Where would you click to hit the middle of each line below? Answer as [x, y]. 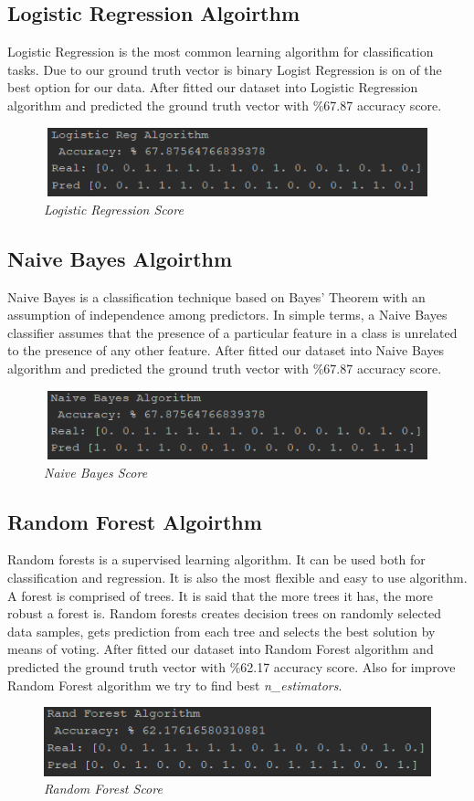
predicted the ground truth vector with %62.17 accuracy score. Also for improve [232, 667]
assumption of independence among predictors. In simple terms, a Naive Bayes [227, 315]
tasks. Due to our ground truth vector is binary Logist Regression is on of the [225, 69]
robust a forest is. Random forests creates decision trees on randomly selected [225, 613]
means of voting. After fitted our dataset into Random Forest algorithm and [221, 649]
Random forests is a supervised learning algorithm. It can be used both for [216, 559]
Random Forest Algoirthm [135, 521]
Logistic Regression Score [114, 209]
